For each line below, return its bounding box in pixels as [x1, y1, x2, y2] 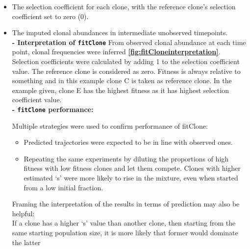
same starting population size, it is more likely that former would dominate [12, 227, 238, 237]
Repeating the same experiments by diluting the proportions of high [24, 153, 229, 163]
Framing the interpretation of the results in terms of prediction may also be [12, 199, 240, 209]
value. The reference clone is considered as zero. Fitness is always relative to [12, 66, 241, 76]
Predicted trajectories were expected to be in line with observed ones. [24, 137, 233, 147]
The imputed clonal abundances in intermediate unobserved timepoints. [12, 27, 228, 38]
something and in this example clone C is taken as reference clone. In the [12, 75, 232, 86]
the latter [12, 237, 41, 247]
